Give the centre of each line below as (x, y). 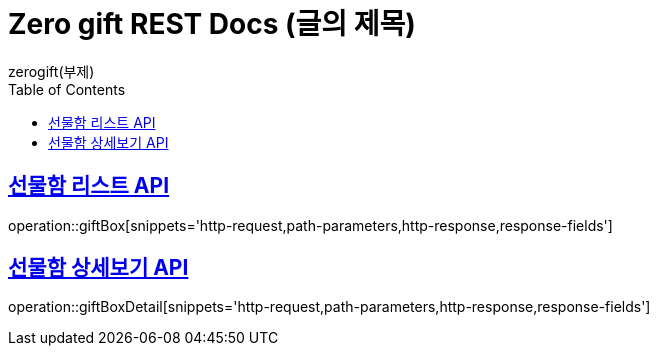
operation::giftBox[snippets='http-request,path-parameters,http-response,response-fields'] (310, 225)
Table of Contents (67, 89)
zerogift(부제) (51, 71)
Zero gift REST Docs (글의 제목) (212, 24)
